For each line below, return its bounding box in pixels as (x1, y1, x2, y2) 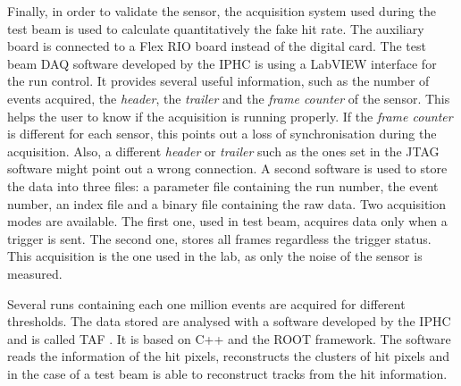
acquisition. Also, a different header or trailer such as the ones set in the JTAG (7, 141, 440, 160)
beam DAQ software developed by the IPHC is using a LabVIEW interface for (7, 54, 437, 72)
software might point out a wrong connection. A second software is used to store (7, 159, 448, 178)
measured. (7, 264, 63, 282)
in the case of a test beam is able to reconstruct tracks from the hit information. (7, 364, 448, 382)
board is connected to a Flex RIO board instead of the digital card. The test (7, 37, 426, 55)
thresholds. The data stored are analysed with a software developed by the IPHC (7, 312, 451, 331)
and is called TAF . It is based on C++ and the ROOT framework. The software (7, 329, 451, 348)
